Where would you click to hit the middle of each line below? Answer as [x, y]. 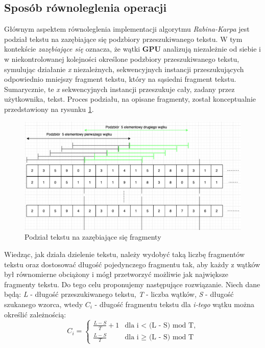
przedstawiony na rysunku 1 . [49, 109]
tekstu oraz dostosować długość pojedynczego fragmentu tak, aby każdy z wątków [132, 264]
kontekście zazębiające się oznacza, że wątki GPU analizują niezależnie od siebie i [132, 49]
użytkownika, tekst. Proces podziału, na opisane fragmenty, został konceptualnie [130, 99]
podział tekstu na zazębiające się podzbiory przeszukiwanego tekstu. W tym [123, 39]
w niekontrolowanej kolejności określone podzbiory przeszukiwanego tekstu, [122, 59]
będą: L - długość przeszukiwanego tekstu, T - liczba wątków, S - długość [119, 294]
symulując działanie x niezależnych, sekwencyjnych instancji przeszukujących [124, 69]
